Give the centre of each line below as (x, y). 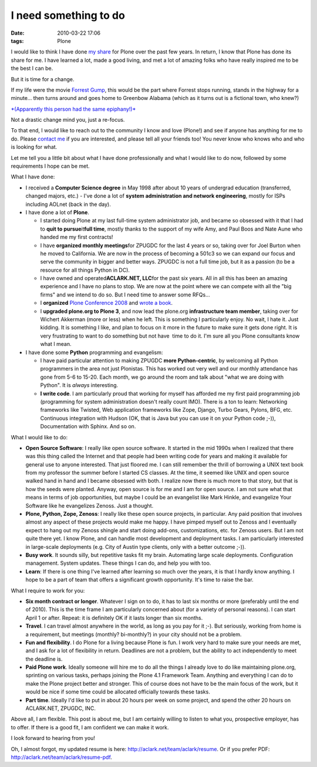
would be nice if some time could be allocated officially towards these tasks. (118, 692)
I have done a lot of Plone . (57, 212)
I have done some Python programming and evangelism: (94, 352)
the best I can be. (32, 68)
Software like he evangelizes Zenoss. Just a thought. (90, 505)
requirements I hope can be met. (50, 166)
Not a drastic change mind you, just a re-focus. (68, 120)
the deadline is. (44, 659)
